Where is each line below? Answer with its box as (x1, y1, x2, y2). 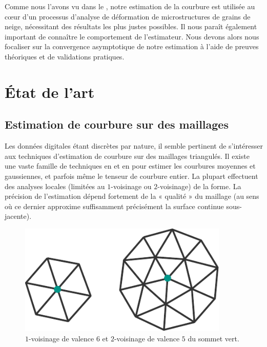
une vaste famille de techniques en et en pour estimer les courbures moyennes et (5, 160, 256, 171)
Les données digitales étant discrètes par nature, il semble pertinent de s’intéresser (5, 140, 263, 151)
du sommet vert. (188, 333, 239, 344)
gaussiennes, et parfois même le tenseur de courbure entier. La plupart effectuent (5, 170, 258, 181)
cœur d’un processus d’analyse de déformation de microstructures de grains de (5, 11, 251, 22)
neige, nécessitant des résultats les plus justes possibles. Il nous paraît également (5, 21, 257, 32)
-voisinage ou (111, 180, 152, 191)
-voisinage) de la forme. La (157, 180, 241, 191)
